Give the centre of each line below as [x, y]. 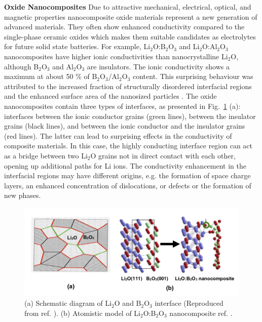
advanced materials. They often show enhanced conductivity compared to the [124, 27]
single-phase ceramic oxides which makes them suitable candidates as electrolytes [130, 36]
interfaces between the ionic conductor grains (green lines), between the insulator [130, 116]
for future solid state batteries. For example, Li [77, 46]
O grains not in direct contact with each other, [163, 155]
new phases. [23, 195]
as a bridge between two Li [46, 155]
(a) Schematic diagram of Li [68, 303]
